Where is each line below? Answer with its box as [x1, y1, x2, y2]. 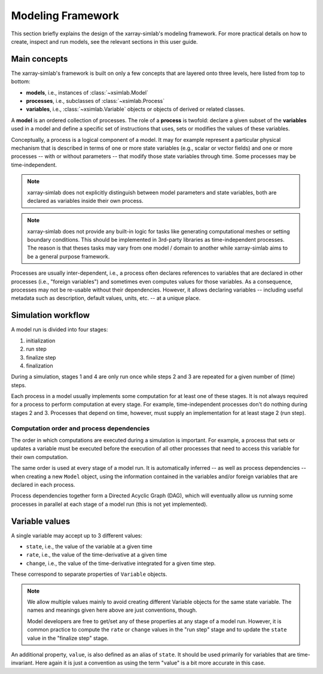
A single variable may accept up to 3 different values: [11, 532, 143, 539]
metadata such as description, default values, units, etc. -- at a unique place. [11, 295, 201, 302]
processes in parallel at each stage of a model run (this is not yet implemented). [11, 500, 208, 508]
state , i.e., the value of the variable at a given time [26, 543, 153, 550]
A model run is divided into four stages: [11, 326, 108, 333]
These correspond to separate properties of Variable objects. [11, 570, 167, 578]
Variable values [11, 516, 71, 526]
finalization [26, 362, 53, 369]
